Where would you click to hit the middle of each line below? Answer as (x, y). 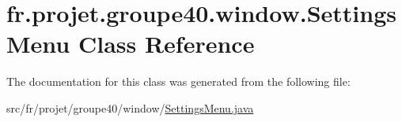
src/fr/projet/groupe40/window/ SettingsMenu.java (130, 107)
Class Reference (166, 44)
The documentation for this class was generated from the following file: (178, 81)
